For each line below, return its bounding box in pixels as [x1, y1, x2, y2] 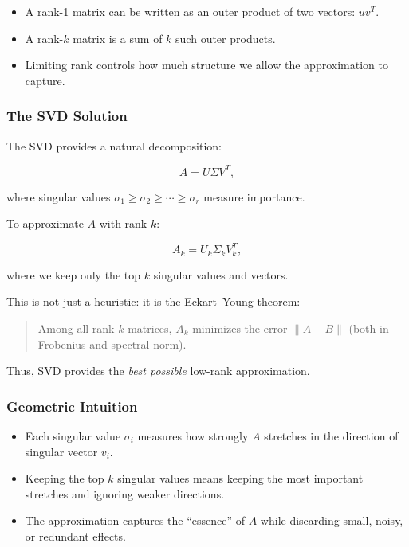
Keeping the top [25, 470, 104, 486]
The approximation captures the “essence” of [25, 512, 246, 529]
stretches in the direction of [264, 428, 399, 444]
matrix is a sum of [73, 29, 163, 46]
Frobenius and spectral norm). [37, 335, 187, 352]
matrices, [128, 320, 172, 337]
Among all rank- [37, 320, 119, 337]
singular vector [25, 443, 98, 459]
